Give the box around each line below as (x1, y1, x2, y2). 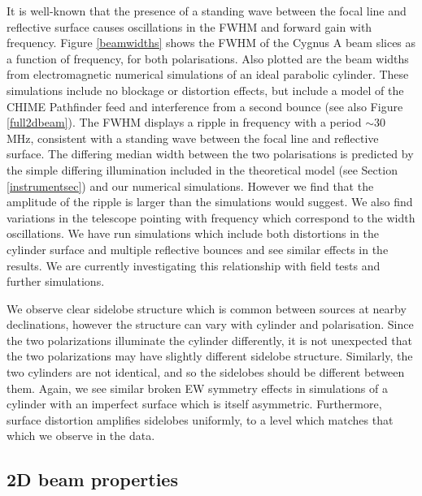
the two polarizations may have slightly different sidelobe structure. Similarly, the (7, 347, 413, 364)
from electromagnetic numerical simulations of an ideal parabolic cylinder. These (7, 66, 409, 83)
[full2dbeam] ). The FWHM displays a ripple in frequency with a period (7, 114, 362, 131)
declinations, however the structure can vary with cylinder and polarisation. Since (7, 316, 414, 333)
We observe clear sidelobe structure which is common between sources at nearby (7, 300, 407, 317)
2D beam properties (7, 467, 178, 492)
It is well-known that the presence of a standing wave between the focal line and (7, 2, 407, 19)
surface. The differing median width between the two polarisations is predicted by (7, 145, 414, 162)
